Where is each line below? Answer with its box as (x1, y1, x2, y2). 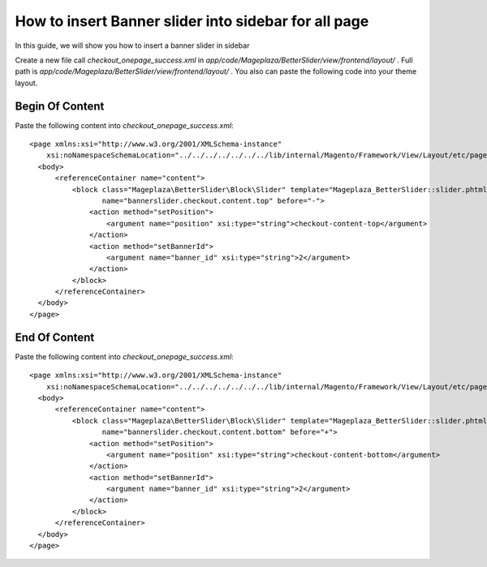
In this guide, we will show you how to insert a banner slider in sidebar (15, 41, 250, 50)
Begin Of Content (15, 99, 105, 113)
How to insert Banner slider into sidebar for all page (15, 12, 369, 30)
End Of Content (15, 330, 95, 344)
